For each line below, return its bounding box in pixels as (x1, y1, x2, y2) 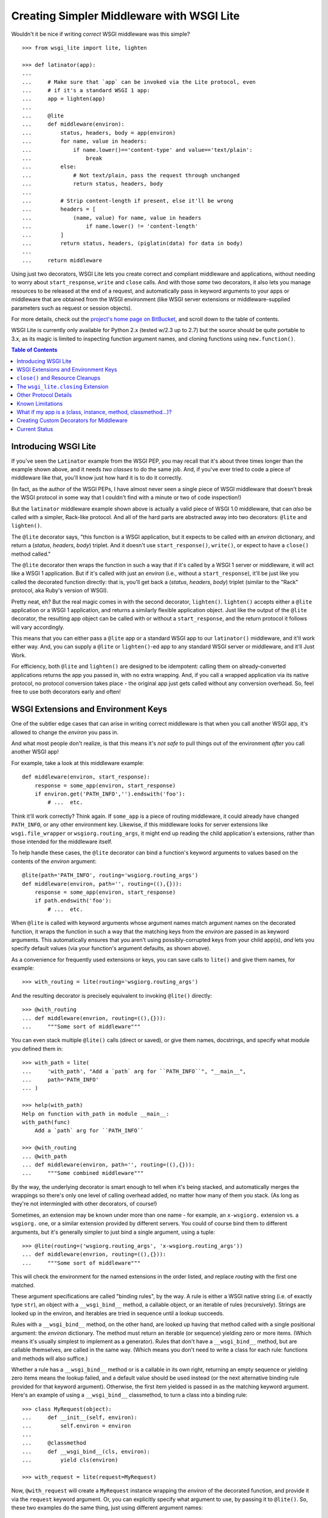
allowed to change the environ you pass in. (11, 729, 118, 736)
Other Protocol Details (16, 392, 72, 399)
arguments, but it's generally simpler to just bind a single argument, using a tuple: (11, 1228, 216, 1236)
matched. (11, 1281, 35, 1288)
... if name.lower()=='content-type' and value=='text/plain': (22, 146, 253, 153)
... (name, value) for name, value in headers (22, 214, 202, 221)
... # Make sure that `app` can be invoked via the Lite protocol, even (22, 78, 256, 85)
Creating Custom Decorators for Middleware (16, 417, 128, 424)
